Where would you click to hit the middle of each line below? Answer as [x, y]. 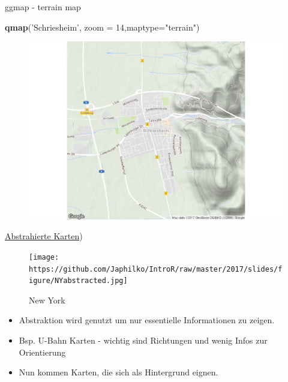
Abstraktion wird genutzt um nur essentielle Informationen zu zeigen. [147, 320]
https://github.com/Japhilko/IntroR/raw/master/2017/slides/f [156, 269]
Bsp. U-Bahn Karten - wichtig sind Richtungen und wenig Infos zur [143, 340]
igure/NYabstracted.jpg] [78, 281]
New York [47, 300]
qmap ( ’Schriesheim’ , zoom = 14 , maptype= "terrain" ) [102, 27]
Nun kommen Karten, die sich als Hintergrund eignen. [118, 372]
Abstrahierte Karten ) [44, 236]
